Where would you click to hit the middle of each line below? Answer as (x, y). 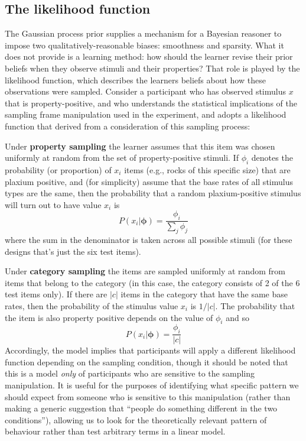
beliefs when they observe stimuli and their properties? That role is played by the (152, 68)
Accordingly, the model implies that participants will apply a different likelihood (150, 350)
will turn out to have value (53, 204)
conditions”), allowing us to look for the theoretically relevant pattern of (136, 419)
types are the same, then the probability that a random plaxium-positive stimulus (153, 193)
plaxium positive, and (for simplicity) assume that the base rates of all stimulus (149, 181)
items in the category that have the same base (204, 294)
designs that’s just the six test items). (73, 251)
